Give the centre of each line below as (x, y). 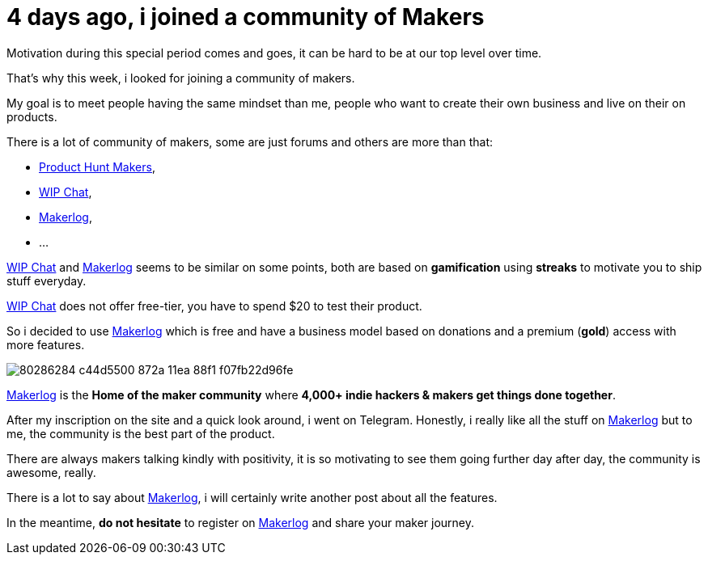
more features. (46, 344)
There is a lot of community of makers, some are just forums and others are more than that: (250, 141)
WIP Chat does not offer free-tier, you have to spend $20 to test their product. (214, 306)
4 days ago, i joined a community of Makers (246, 17)
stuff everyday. (47, 280)
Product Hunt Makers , (97, 167)
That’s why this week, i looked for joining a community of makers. (181, 78)
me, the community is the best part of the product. (141, 433)
